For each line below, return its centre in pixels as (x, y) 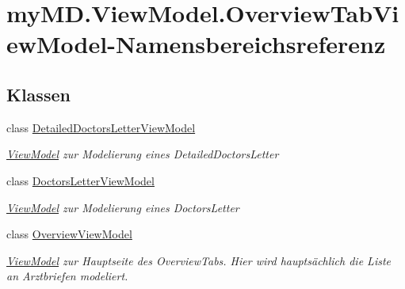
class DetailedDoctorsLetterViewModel (101, 127)
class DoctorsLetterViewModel (80, 180)
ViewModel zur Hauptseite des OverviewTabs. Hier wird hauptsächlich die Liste (199, 260)
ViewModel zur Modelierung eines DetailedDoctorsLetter (143, 154)
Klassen (38, 94)
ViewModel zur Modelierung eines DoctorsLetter (123, 207)
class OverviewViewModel (69, 234)
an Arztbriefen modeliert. (67, 276)
